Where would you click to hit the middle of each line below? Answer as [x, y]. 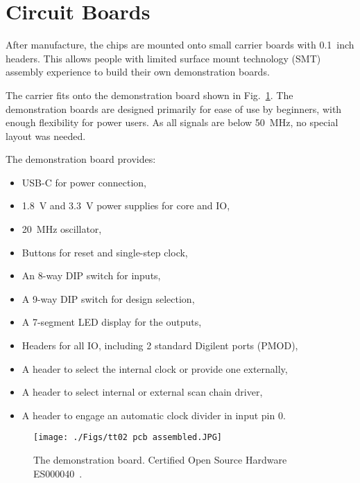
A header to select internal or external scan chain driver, [142, 392]
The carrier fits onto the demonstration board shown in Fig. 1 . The [149, 95]
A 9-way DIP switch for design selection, [108, 298]
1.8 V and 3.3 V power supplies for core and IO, [126, 205]
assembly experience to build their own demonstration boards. [138, 72]
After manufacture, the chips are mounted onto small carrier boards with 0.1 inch [180, 45]
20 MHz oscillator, [62, 229]
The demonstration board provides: [81, 159]
